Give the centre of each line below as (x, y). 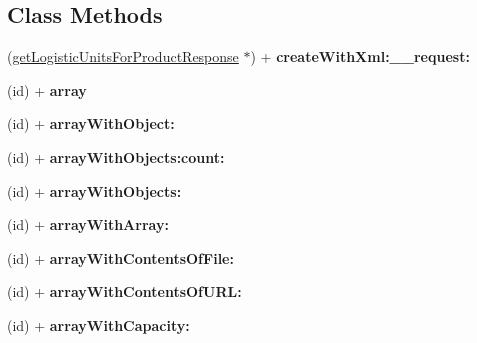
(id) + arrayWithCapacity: (98, 324)
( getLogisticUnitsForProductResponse (123, 56)
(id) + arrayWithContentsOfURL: (124, 291)
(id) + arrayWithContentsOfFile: (120, 257)
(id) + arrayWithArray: (88, 224)
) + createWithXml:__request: (360, 56)
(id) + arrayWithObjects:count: (116, 156)
